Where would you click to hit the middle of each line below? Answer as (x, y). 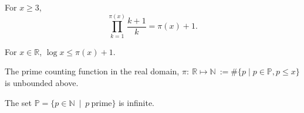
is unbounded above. (42, 82)
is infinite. (136, 102)
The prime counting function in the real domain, (92, 71)
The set (18, 102)
